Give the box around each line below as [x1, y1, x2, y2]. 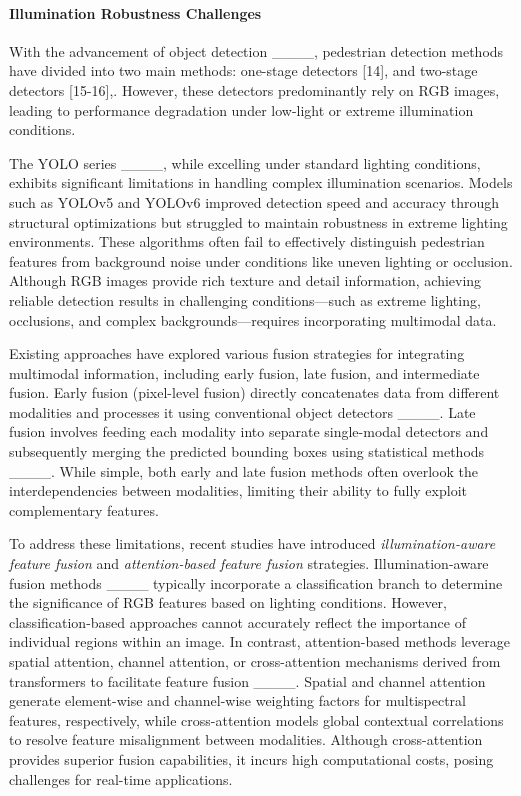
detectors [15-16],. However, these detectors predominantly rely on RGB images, [9, 79, 500, 100]
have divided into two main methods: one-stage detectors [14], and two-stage [9, 60, 478, 81]
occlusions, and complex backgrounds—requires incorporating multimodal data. [9, 309, 497, 330]
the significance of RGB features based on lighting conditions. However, [9, 592, 447, 613]
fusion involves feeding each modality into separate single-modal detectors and [9, 421, 489, 442]
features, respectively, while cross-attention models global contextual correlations [9, 709, 504, 730]
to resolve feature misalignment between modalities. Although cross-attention [9, 729, 483, 750]
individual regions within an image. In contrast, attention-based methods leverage [9, 631, 510, 652]
